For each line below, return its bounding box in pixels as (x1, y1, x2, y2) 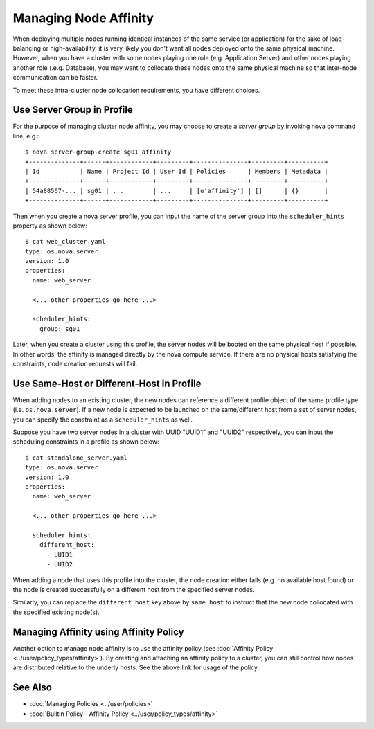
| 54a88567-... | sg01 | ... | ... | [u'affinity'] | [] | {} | (25, 187, 328, 195)
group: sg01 (39, 325, 80, 332)
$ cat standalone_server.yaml (25, 453, 128, 462)
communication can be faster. (12, 73, 98, 82)
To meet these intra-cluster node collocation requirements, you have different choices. (12, 86, 260, 94)
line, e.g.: (12, 132, 39, 140)
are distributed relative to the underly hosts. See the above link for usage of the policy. (12, 663, 260, 672)
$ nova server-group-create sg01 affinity (25, 148, 172, 156)
